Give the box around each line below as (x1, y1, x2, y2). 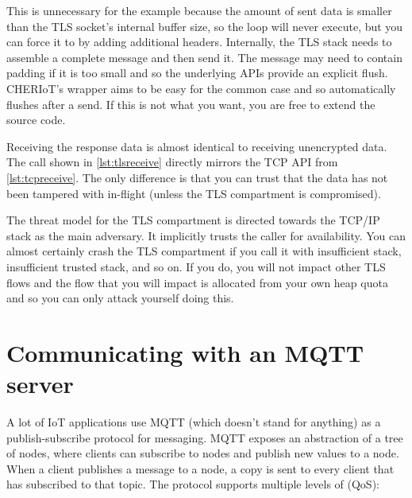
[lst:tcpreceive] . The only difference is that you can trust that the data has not (6, 169, 388, 185)
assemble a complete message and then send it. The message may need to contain (6, 49, 402, 65)
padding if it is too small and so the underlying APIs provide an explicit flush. (6, 64, 388, 81)
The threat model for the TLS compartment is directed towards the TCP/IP (6, 212, 380, 228)
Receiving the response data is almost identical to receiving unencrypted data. (6, 138, 387, 154)
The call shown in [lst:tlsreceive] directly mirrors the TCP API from (6, 154, 338, 170)
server (6, 368, 74, 400)
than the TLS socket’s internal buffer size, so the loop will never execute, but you (6, 18, 403, 34)
